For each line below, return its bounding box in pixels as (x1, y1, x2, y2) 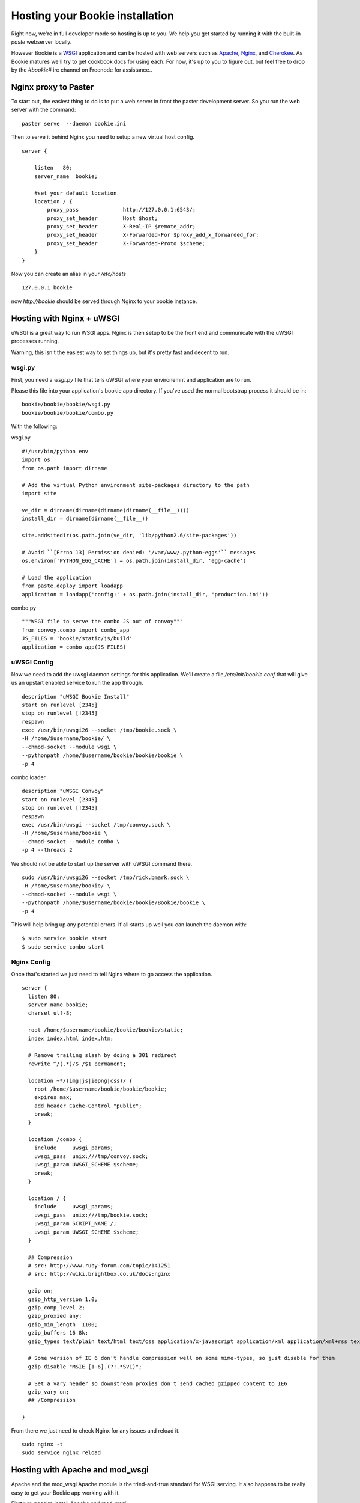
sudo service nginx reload (22, 1449, 101, 1456)
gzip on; (28, 1287, 54, 1294)
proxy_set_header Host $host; (47, 215, 158, 222)
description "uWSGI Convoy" (22, 788, 104, 795)
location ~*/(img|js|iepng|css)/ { (28, 1077, 133, 1084)
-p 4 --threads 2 (22, 846, 73, 854)
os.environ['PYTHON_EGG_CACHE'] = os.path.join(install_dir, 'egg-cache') (22, 557, 247, 565)
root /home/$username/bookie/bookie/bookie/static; (28, 1027, 183, 1033)
